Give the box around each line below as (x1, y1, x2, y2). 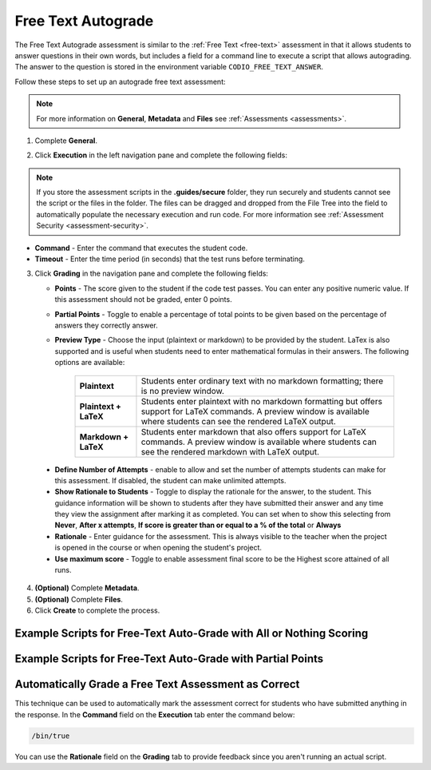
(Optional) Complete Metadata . (34, 583, 140, 593)
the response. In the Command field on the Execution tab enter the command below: (14, 709, 295, 719)
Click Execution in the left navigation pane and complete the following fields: (34, 150, 287, 160)
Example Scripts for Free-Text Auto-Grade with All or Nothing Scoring (14, 627, 369, 641)
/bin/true (31, 731, 70, 740)
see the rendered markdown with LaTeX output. (140, 446, 319, 457)
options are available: (54, 358, 125, 367)
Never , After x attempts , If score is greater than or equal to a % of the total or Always (54, 520, 342, 530)
